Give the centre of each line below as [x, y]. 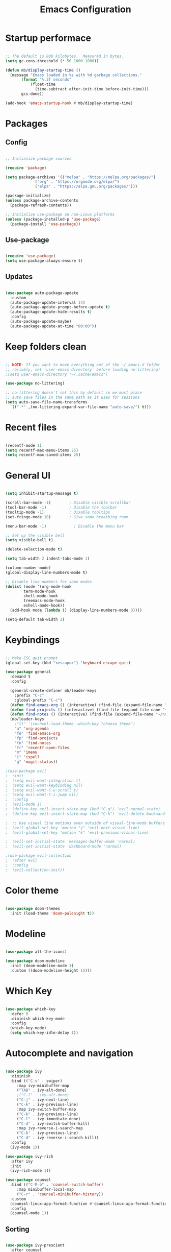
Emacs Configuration [85, 9]
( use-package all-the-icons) [36, 952]
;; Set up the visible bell [35, 535]
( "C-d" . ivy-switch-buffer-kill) [53, 1124]
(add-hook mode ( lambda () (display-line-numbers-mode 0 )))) [76, 610]
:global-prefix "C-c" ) [38, 700]
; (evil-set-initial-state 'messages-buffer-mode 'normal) [70, 842]
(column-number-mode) [28, 568]
